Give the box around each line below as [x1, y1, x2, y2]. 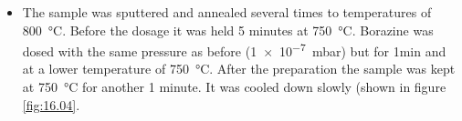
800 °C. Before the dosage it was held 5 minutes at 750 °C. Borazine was [22, 20, 434, 39]
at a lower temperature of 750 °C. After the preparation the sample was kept [22, 59, 456, 78]
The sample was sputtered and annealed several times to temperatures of [22, 3, 432, 21]
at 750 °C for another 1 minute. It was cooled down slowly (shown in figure [22, 77, 446, 96]
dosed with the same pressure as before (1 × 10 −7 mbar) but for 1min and [22, 39, 446, 60]
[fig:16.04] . [22, 95, 80, 114]
